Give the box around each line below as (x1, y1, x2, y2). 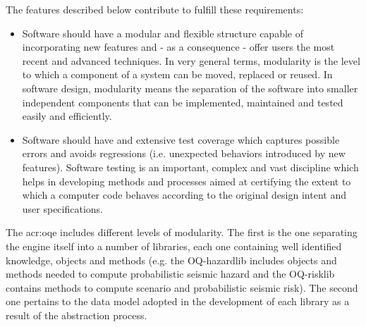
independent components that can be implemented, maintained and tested (22, 94, 343, 109)
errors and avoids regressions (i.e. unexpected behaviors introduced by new (22, 146, 346, 161)
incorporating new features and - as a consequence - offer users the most (22, 39, 335, 54)
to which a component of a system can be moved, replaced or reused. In (22, 67, 333, 82)
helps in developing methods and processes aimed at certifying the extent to (22, 173, 351, 188)
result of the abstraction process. (6, 307, 147, 322)
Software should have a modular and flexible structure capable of (22, 25, 303, 40)
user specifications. (22, 201, 104, 216)
